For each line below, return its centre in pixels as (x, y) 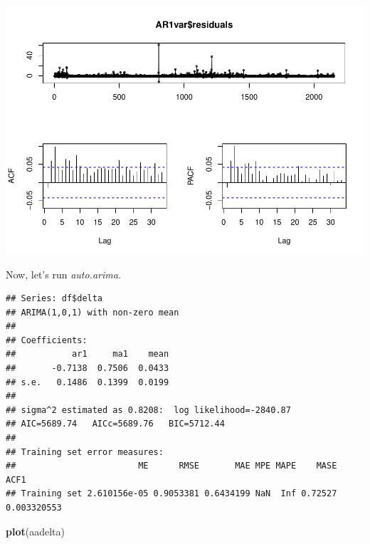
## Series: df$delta (54, 299)
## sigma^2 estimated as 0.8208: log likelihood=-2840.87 (148, 410)
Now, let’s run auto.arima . (63, 274)
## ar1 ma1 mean (88, 354)
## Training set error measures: (85, 452)
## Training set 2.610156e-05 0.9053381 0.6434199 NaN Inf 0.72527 (171, 494)
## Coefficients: (47, 340)
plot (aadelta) (35, 531)
